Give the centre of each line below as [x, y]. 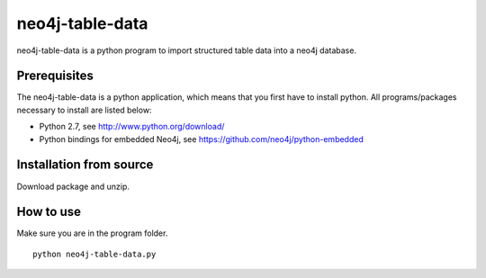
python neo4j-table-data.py [94, 254]
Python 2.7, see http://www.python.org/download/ [132, 127]
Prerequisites [55, 76]
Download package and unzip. [73, 186]
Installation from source [85, 165]
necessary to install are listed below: [84, 110]
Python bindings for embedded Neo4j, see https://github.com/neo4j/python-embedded [202, 139]
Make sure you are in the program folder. [92, 233]
